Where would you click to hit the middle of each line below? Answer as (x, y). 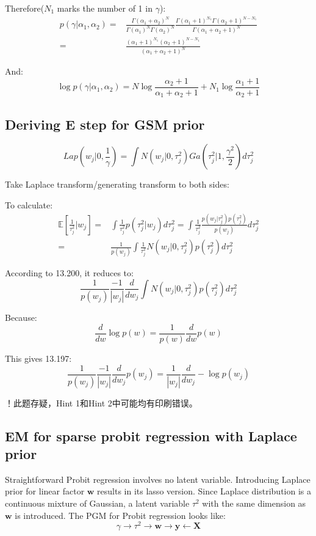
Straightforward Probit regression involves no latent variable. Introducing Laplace (158, 479)
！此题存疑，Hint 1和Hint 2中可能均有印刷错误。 (101, 402)
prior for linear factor (45, 491)
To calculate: (29, 205)
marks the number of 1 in (105, 8)
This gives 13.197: (38, 358)
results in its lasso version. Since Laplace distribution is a (204, 491)
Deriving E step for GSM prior (105, 124)
